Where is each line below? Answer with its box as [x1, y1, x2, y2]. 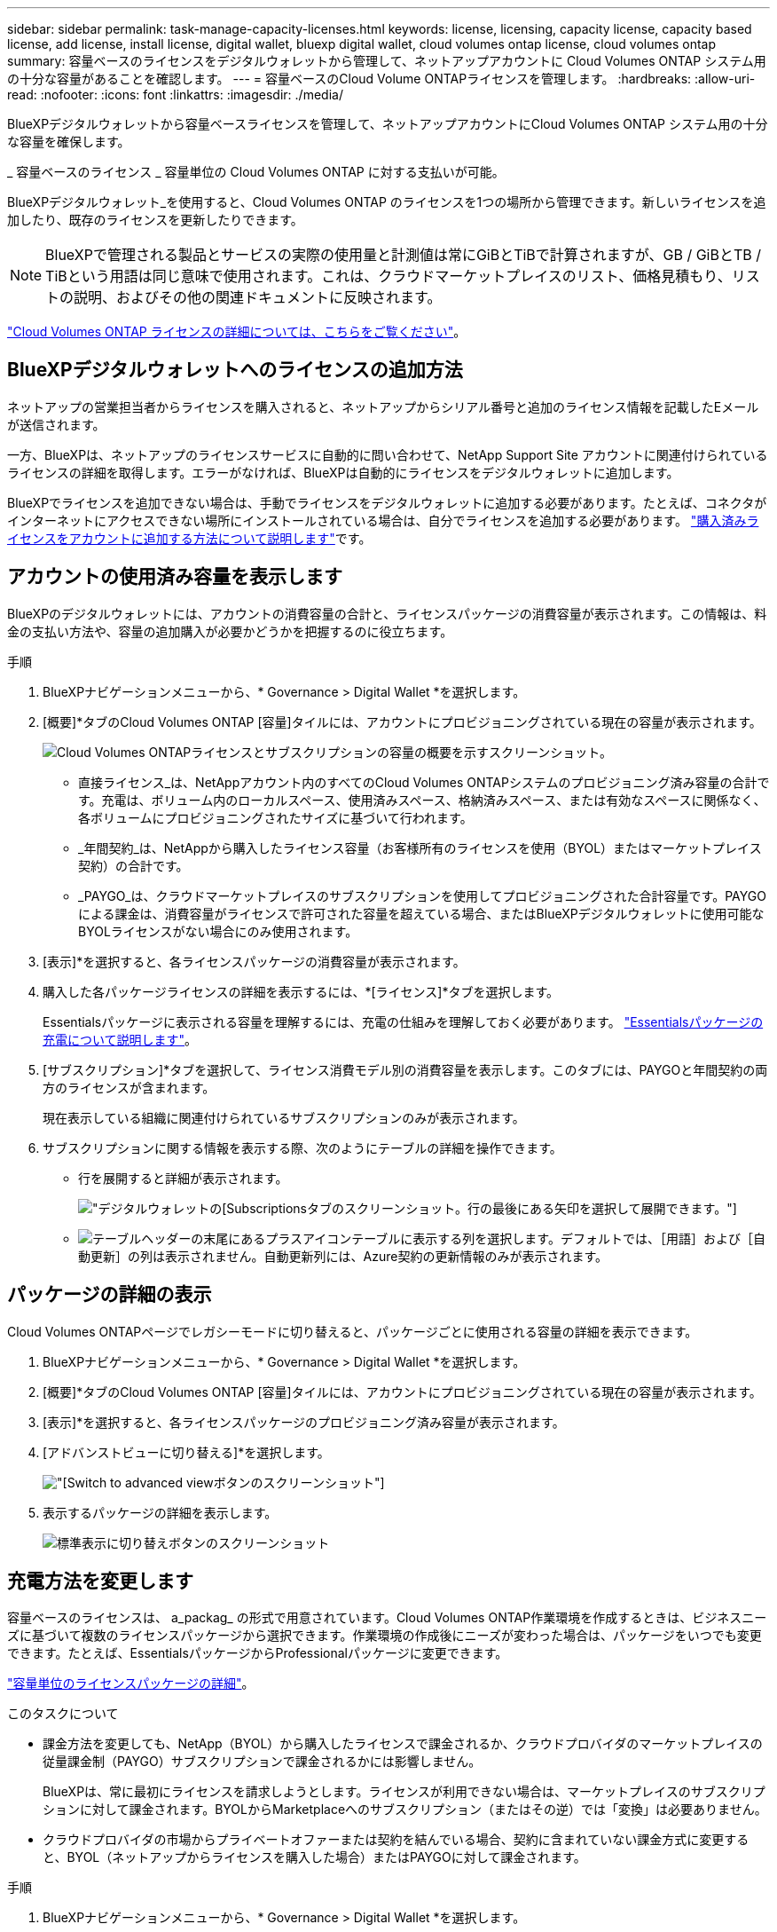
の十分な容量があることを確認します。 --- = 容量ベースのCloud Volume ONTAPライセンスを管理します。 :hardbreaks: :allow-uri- [7, 71, 756, 86]
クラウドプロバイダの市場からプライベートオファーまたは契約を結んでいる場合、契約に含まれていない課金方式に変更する [43, 1832, 750, 1848]
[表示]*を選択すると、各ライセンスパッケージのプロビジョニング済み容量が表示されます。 [43, 1414, 565, 1430]
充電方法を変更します [7, 1569, 193, 1592]
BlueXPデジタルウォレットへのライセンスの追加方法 [7, 359, 463, 382]
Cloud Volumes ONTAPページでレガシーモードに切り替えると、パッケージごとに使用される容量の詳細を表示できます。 [7, 1323, 698, 1339]
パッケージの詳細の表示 [7, 1283, 212, 1306]
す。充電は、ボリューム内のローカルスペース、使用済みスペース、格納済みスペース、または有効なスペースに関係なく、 [78, 792, 766, 808]
